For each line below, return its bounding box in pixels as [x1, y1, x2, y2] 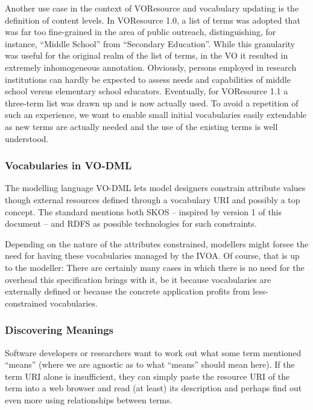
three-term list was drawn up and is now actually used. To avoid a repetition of [5, 96, 299, 109]
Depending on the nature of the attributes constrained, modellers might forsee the [5, 237, 309, 250]
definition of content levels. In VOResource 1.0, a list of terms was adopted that [5, 13, 300, 26]
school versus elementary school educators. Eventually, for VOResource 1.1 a [5, 85, 288, 97]
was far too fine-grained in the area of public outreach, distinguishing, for [5, 25, 276, 38]
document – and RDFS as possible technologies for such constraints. [5, 217, 257, 230]
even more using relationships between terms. [5, 393, 172, 406]
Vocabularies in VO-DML [5, 158, 132, 173]
